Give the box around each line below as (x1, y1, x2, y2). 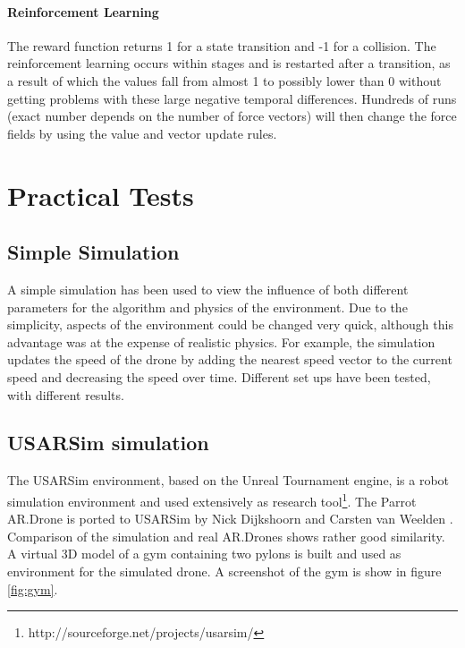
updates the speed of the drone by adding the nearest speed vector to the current (7, 350, 452, 369)
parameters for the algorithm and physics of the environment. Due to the (7, 297, 408, 316)
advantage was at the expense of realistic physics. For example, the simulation (7, 332, 435, 351)
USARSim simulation (7, 429, 209, 456)
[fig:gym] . (7, 579, 58, 598)
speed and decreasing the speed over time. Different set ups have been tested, (7, 367, 431, 386)
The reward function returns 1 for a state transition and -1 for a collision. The (7, 36, 436, 55)
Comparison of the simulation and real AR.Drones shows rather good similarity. (7, 526, 445, 545)
